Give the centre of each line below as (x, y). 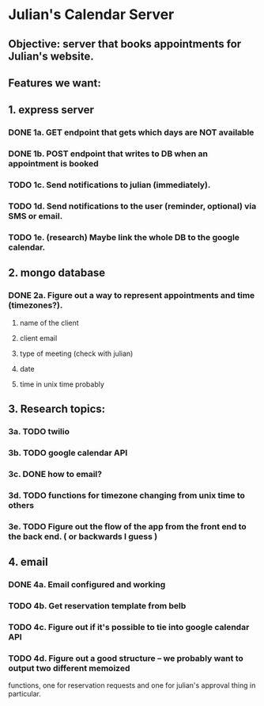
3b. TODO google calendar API (68, 452)
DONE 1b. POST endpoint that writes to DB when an (108, 154)
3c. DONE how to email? (55, 474)
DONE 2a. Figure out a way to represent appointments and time (132, 296)
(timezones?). (36, 305)
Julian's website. (51, 56)
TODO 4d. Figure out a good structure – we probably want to (126, 658)
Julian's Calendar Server (91, 15)
